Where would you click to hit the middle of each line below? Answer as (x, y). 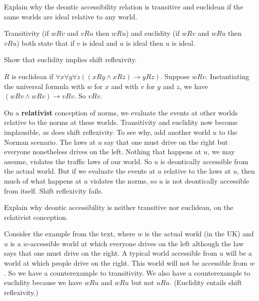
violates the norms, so (123, 180)
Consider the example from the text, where (70, 234)
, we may (221, 151)
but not (143, 282)
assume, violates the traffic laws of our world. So (78, 161)
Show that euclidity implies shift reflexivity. (70, 59)
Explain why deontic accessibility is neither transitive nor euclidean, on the (119, 207)
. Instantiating (227, 76)
